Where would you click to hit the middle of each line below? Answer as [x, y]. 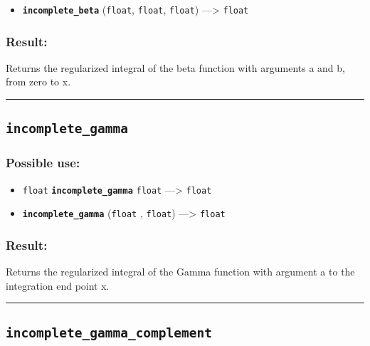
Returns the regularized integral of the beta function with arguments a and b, [175, 67]
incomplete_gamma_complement [109, 332]
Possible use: [43, 163]
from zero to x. [38, 82]
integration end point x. [58, 285]
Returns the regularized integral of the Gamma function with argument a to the [180, 272]
